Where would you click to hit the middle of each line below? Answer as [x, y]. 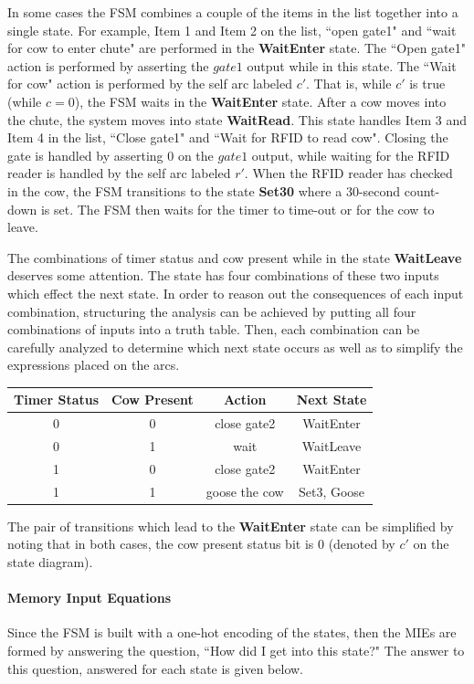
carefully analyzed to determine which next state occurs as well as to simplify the [235, 347]
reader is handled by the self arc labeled [119, 173]
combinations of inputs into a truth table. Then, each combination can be [214, 329]
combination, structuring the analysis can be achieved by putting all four [212, 311]
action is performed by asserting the [108, 65]
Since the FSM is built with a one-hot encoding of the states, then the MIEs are [232, 632]
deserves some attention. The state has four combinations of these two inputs [223, 275]
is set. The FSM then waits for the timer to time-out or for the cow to [237, 209]
